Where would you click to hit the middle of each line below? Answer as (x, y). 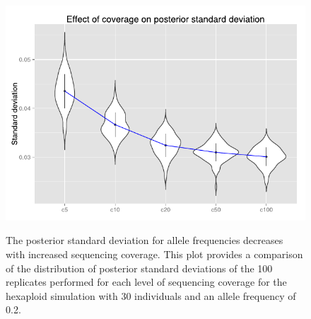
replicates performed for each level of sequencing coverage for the (146, 282)
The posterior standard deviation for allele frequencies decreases (145, 240)
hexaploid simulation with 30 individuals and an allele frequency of (151, 295)
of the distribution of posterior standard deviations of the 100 (139, 268)
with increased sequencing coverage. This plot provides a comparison (154, 254)
